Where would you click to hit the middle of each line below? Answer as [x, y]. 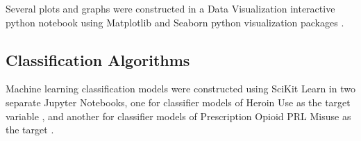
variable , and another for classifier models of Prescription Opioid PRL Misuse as [178, 116]
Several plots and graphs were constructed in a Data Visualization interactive [170, 8]
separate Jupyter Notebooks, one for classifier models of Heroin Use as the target [178, 102]
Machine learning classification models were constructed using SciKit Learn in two [180, 89]
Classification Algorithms [98, 59]
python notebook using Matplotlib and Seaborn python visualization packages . [175, 22]
